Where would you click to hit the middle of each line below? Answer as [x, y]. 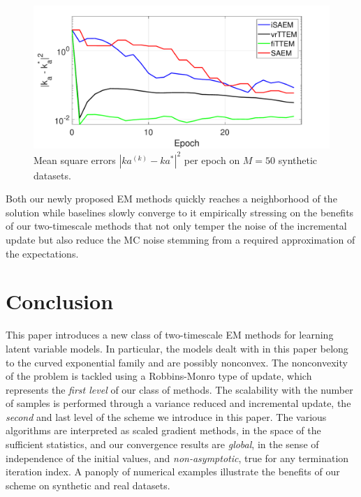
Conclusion [60, 301]
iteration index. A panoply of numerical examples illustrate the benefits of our [173, 472]
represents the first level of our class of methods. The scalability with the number [179, 389]
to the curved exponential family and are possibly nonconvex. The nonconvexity [177, 362]
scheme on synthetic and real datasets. [88, 485]
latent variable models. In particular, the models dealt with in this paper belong [177, 348]
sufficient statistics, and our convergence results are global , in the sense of [162, 444]
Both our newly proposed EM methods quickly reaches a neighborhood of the [171, 199]
